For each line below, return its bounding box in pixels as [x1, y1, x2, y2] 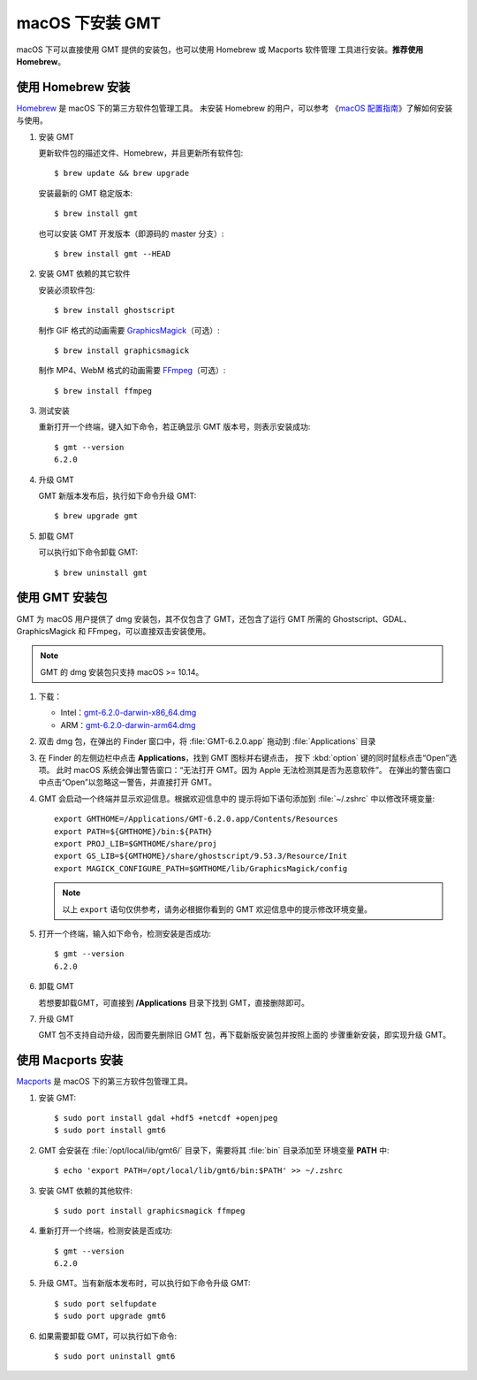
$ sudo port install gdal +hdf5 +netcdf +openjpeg [54, 1113, 278, 1123]
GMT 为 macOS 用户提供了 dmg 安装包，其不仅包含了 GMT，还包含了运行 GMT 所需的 [16, 613, 331, 624]
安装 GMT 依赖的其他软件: [38, 1185, 133, 1196]
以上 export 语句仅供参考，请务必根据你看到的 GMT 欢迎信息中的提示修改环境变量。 [62, 903, 373, 915]
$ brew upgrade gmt [54, 511, 139, 521]
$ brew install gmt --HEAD [54, 249, 171, 258]
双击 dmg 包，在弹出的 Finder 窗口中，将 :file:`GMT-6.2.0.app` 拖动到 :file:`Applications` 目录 [38, 736, 376, 747]
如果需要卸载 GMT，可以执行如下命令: [38, 1330, 178, 1341]
